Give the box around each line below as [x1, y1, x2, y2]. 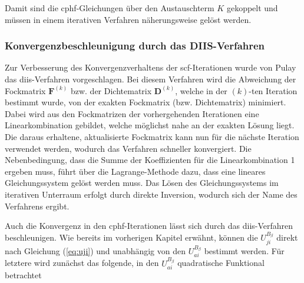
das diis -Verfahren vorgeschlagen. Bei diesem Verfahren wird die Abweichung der [5, 73, 296, 85]
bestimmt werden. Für [204, 245, 285, 257]
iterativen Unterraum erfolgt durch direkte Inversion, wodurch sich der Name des [5, 188, 298, 200]
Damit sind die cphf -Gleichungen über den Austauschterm [5, 2, 214, 14]
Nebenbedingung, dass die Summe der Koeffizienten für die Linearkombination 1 [5, 154, 295, 166]
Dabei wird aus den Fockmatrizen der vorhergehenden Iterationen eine [5, 107, 259, 119]
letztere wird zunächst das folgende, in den [5, 257, 159, 269]
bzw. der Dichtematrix [70, 84, 152, 96]
